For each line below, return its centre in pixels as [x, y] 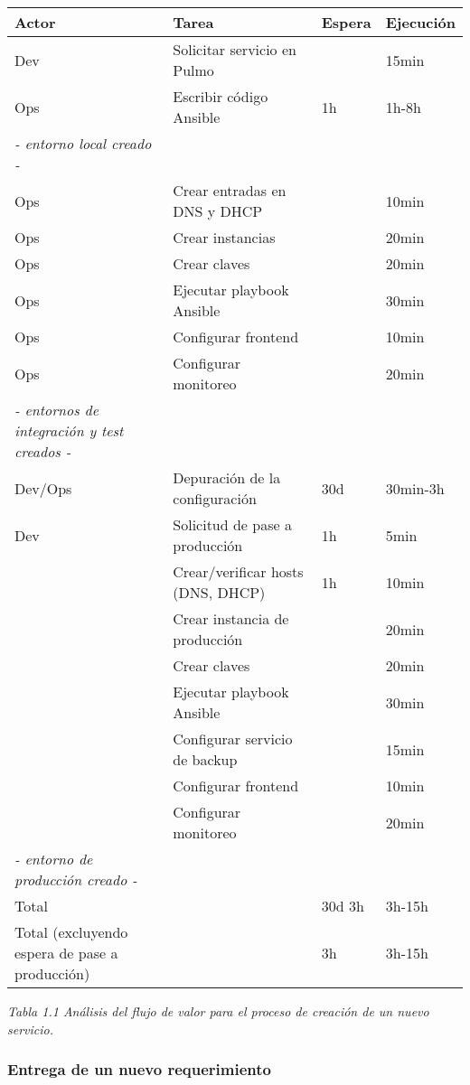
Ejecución [420, 22]
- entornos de [57, 410]
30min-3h [415, 488]
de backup [205, 759]
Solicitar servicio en [235, 49]
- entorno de [54, 859]
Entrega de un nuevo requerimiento [139, 1069]
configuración [215, 498]
